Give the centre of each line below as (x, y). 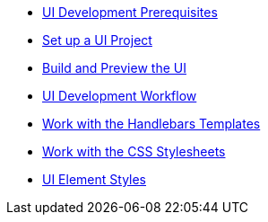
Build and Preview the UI (114, 68)
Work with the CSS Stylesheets (134, 151)
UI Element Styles (95, 179)
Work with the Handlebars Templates (151, 124)
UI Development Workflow (120, 96)
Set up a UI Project (97, 40)
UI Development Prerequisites (130, 12)
